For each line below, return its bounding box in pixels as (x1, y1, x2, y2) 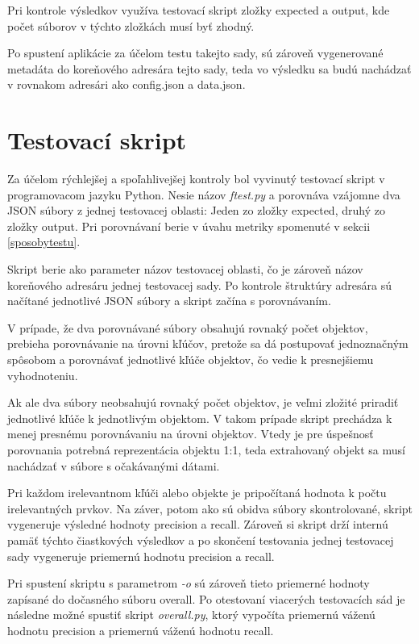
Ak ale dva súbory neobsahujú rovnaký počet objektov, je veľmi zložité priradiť (7, 394, 399, 411)
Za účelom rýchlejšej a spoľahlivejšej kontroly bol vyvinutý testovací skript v (7, 170, 385, 187)
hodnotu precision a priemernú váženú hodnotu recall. (7, 621, 274, 638)
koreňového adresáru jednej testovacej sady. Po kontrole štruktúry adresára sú (7, 276, 392, 293)
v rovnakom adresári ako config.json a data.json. (7, 76, 246, 93)
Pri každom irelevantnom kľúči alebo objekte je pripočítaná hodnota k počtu (7, 484, 387, 501)
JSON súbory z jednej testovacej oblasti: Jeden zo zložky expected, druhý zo (7, 202, 385, 219)
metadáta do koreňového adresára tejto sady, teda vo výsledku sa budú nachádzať (7, 60, 412, 77)
